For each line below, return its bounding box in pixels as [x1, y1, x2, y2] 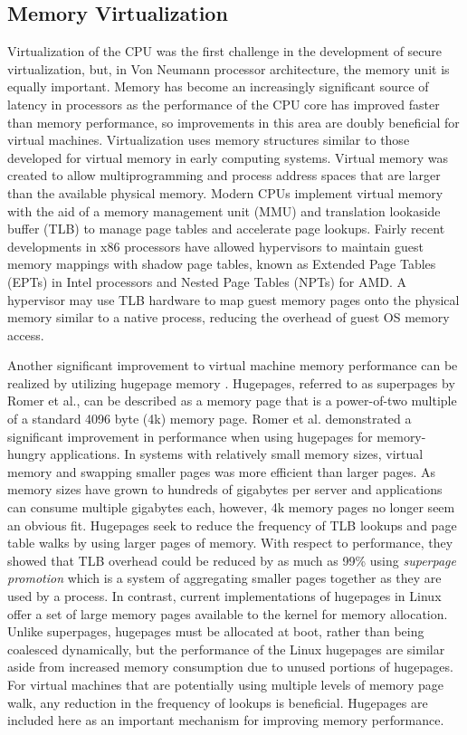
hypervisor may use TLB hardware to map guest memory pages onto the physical [7, 290, 460, 309]
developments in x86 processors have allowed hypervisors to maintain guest [7, 236, 424, 255]
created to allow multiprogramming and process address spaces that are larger [7, 166, 441, 185]
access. [7, 325, 44, 344]
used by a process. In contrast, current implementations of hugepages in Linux [7, 587, 442, 606]
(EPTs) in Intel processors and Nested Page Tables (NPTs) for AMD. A [7, 272, 407, 291]
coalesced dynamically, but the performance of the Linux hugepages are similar [7, 639, 445, 658]
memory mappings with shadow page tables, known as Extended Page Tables [7, 254, 436, 273]
